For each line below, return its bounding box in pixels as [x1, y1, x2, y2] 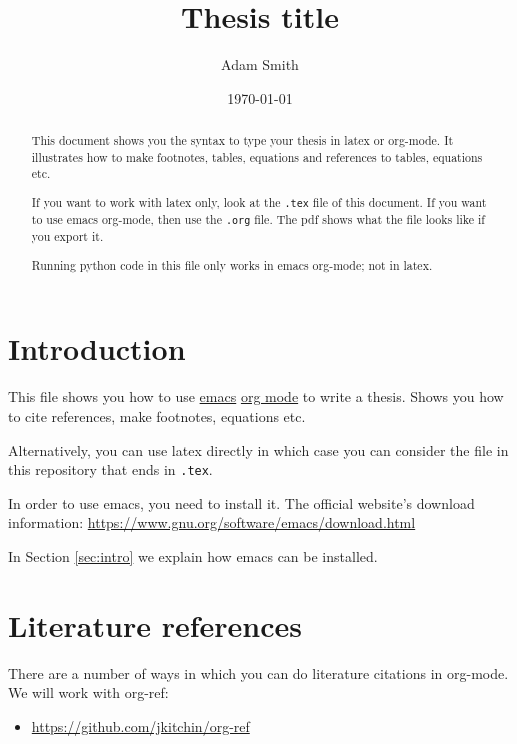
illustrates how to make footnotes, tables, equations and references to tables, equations [31, 148, 483, 165]
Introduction [8, 328, 186, 369]
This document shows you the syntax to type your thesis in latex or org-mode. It [31, 132, 454, 149]
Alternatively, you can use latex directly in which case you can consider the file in [8, 439, 509, 460]
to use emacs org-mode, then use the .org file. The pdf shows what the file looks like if [31, 211, 485, 228]
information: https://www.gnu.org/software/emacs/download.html [8, 512, 416, 533]
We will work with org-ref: [8, 682, 169, 703]
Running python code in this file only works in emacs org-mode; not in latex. [31, 256, 433, 273]
